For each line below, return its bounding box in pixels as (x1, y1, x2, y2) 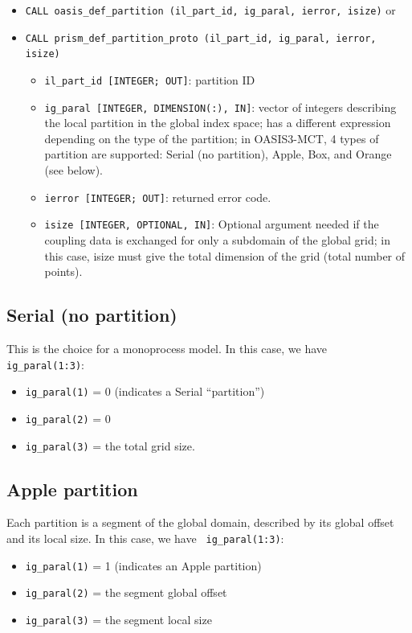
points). (44, 263, 83, 280)
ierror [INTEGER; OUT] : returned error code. (44, 188, 271, 205)
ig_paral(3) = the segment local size (25, 611, 212, 627)
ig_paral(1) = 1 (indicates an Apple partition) (25, 557, 262, 573)
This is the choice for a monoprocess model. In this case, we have (6, 339, 328, 356)
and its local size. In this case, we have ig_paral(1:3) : (6, 530, 284, 547)
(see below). (44, 162, 103, 179)
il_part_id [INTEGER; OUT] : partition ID (44, 71, 255, 88)
